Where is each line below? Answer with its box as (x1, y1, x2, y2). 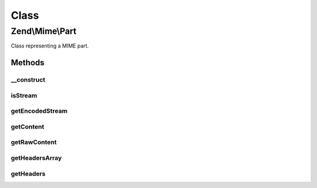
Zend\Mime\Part (11, 26, 76, 36)
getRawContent (11, 138, 57, 146)
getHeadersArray (11, 153, 62, 162)
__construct (11, 76, 46, 84)
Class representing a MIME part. (11, 42, 89, 49)
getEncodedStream (11, 107, 68, 115)
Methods (11, 58, 45, 68)
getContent (11, 122, 45, 130)
